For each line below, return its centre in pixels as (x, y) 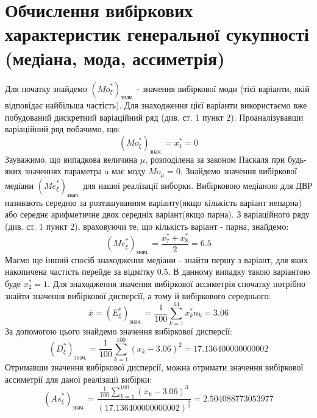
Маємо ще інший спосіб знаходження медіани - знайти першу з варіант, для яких (157, 259)
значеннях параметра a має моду (85, 171)
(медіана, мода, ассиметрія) (115, 58)
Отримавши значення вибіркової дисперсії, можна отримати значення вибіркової (154, 367)
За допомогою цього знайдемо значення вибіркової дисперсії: (119, 331)
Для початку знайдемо (46, 88)
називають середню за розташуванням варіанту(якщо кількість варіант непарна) (153, 202)
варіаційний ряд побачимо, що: (62, 129)
